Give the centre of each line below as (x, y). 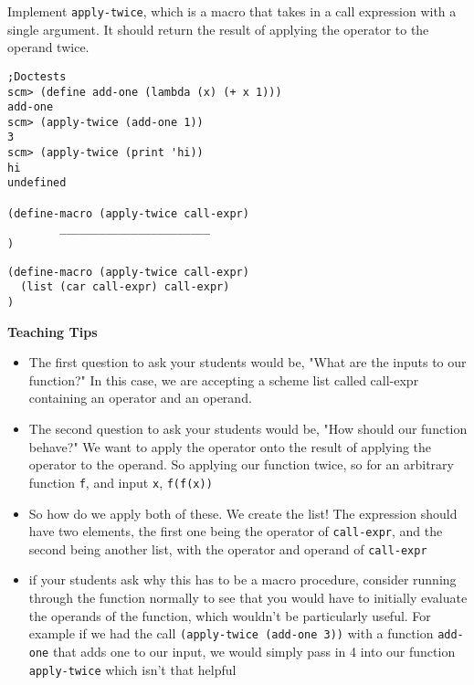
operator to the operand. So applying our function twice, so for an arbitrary (241, 464)
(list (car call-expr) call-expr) (125, 287)
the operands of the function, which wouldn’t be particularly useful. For (230, 615)
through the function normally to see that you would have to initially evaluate (248, 597)
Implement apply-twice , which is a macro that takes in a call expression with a (232, 11)
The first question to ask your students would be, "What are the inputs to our (248, 362)
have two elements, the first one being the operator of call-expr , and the (236, 531)
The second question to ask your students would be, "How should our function (248, 429)
